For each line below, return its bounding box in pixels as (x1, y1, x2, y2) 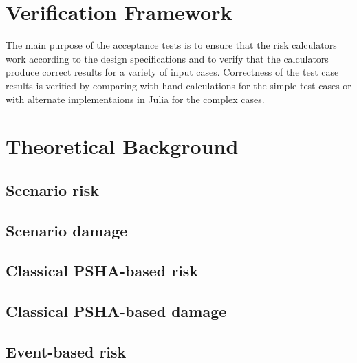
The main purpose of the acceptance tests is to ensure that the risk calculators (6, 38, 337, 52)
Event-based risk (6, 340, 127, 362)
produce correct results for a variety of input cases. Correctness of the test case (6, 65, 339, 79)
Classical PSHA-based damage (6, 300, 227, 322)
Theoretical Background (6, 132, 239, 160)
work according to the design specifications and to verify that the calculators (6, 51, 329, 65)
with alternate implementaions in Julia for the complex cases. (6, 91, 265, 106)
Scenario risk (6, 179, 100, 200)
